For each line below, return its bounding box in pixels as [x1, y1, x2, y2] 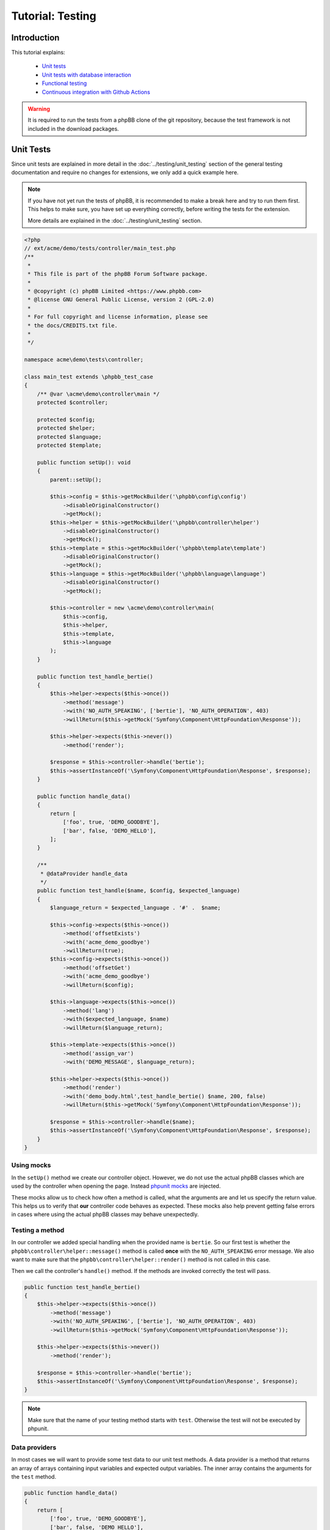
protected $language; [37, 433, 102, 440]
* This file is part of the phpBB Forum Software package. [28, 271, 208, 278]
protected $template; [37, 442, 102, 449]
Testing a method [11, 1226, 64, 1234]
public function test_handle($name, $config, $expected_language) [37, 887, 241, 894]
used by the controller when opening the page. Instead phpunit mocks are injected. [11, 1182, 221, 1190]
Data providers [11, 1443, 57, 1452]
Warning [28, 105, 50, 113]
